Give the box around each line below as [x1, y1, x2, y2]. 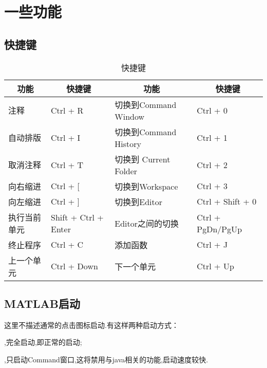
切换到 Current [115, 153, 170, 165]
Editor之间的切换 [115, 217, 179, 229]
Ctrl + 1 [197, 131, 227, 143]
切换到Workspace [115, 180, 178, 192]
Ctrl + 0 [197, 104, 227, 116]
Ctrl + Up [197, 260, 234, 272]
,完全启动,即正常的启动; [4, 337, 82, 347]
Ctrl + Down [51, 260, 98, 272]
